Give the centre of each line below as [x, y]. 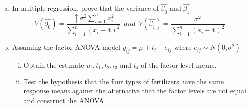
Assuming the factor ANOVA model [66, 47]
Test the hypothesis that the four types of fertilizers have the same [124, 81]
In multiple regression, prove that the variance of [85, 8]
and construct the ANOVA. [65, 100]
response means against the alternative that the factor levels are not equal [135, 91]
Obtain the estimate [54, 64]
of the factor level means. [179, 64]
